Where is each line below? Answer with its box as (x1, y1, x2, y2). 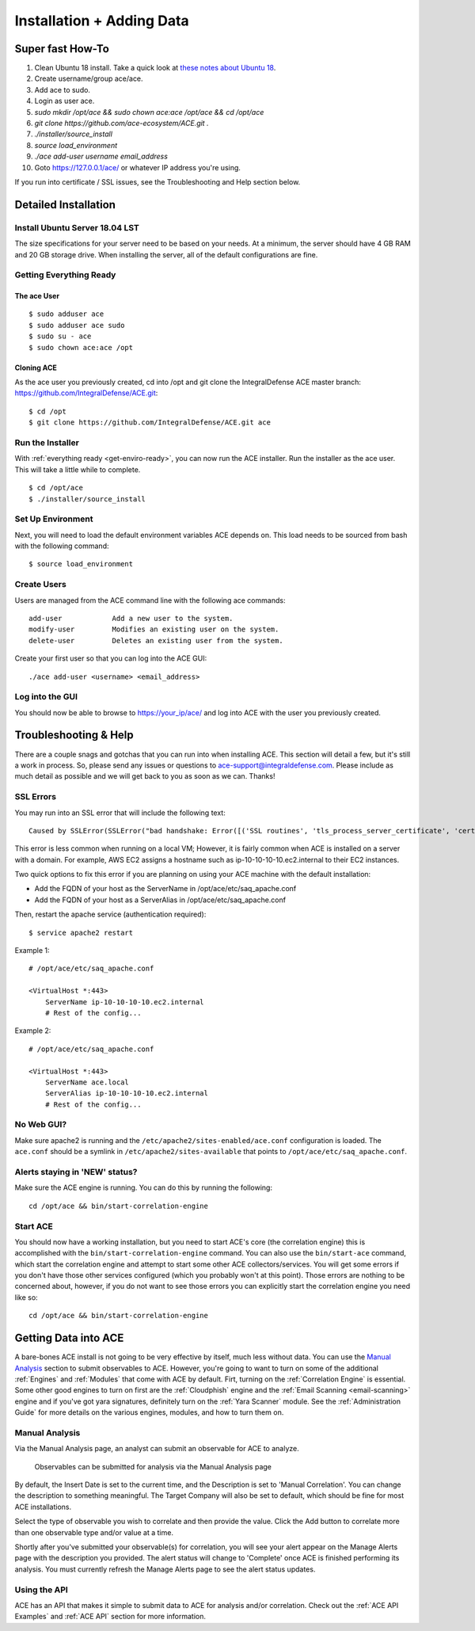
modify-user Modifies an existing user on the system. (28, 625, 279, 634)
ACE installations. (14, 1502, 72, 1511)
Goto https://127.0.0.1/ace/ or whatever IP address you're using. (34, 162, 241, 172)
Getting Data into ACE (14, 1332, 124, 1345)
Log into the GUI (14, 692, 78, 703)
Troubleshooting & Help (14, 729, 134, 742)
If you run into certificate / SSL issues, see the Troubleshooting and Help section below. (14, 177, 301, 186)
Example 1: (14, 946, 50, 955)
